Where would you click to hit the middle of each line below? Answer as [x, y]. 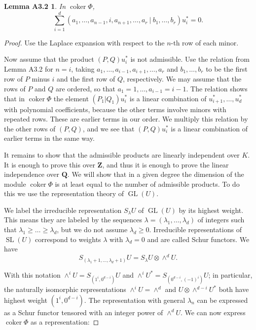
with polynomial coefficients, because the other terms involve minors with [115, 109]
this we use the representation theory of [64, 193]
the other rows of [30, 128]
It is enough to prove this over [50, 164]
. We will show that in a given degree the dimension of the [156, 174]
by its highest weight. [211, 210]
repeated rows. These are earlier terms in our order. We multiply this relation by [126, 119]
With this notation [32, 274]
